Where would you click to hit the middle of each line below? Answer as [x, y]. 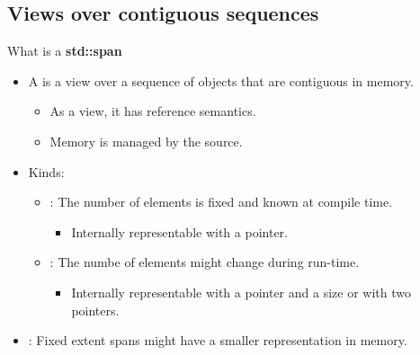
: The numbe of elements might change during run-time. [205, 262]
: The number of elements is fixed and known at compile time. [221, 202]
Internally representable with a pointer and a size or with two [241, 292]
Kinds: [46, 171]
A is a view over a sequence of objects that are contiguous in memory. [221, 80]
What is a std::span [65, 51]
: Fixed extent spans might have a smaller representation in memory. [218, 340]
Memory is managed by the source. [146, 141]
